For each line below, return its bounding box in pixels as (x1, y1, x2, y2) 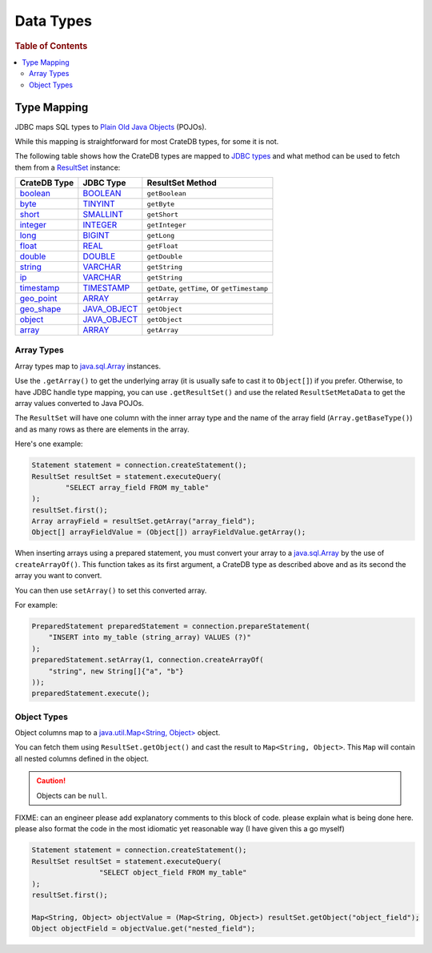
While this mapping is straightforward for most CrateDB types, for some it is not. (14, 136, 279, 146)
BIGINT (82, 230, 110, 241)
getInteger (146, 220, 187, 229)
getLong (146, 231, 175, 239)
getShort (146, 210, 179, 219)
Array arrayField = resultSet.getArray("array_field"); (31, 517, 256, 526)
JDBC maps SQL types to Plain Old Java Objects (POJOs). (14, 122, 207, 131)
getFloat (146, 241, 179, 250)
